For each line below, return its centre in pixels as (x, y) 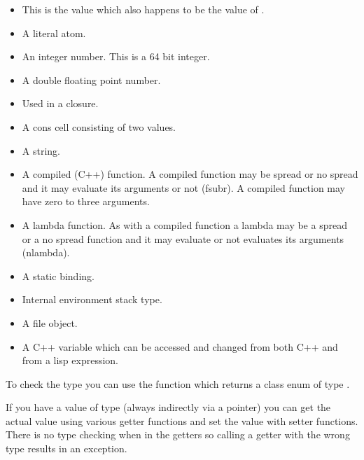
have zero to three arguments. (86, 201)
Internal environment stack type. (92, 299)
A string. (41, 150)
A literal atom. (54, 33)
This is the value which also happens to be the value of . (143, 9)
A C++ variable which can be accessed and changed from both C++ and (180, 346)
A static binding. (58, 276)
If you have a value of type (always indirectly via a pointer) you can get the (168, 407)
